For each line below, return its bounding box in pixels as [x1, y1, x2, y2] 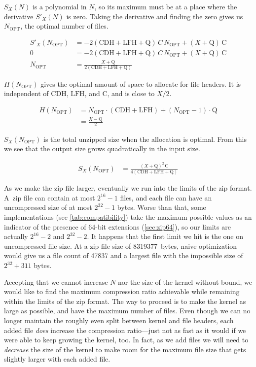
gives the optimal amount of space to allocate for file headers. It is [40, 78, 241, 89]
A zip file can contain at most [4, 192, 95, 202]
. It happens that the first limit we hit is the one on [87, 231, 244, 241]
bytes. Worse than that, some [117, 202, 206, 212]
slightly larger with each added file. [4, 354, 110, 364]
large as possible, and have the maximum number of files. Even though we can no [4, 305, 251, 316]
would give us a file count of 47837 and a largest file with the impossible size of [4, 250, 243, 261]
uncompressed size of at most [4, 202, 92, 212]
